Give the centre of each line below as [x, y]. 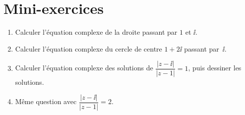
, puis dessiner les [215, 68]
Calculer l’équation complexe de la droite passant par [96, 32]
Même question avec [46, 101]
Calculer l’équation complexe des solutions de [84, 68]
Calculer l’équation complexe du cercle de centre [89, 48]
